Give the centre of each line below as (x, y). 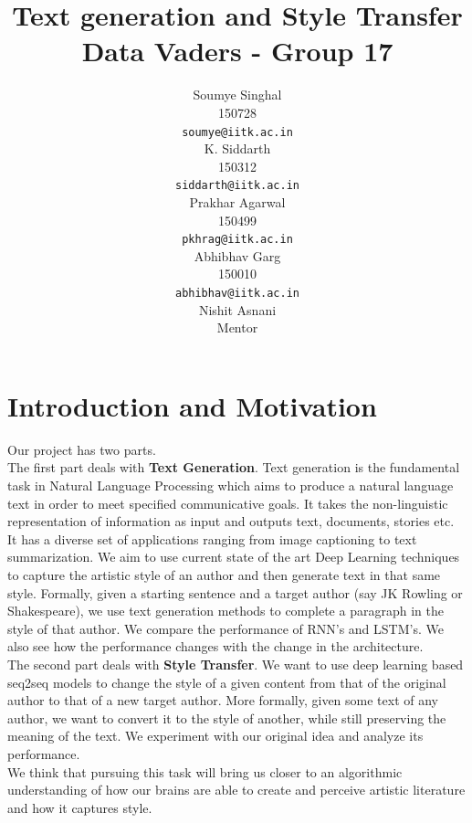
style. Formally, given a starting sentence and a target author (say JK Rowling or (235, 592)
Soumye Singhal (237, 95)
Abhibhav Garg (237, 255)
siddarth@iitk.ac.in (237, 186)
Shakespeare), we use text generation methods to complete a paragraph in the (226, 611)
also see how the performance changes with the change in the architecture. (215, 646)
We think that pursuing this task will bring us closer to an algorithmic (205, 771)
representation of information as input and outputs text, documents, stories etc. (231, 521)
